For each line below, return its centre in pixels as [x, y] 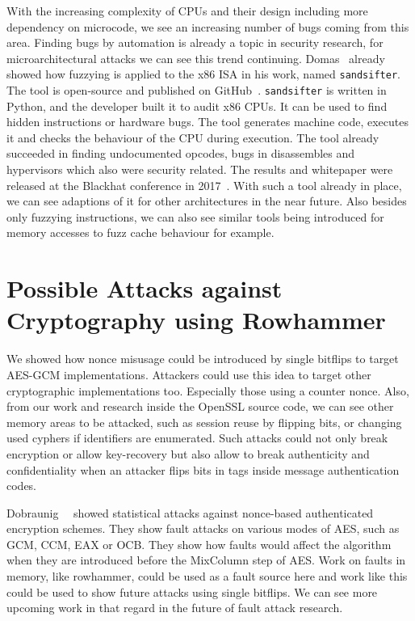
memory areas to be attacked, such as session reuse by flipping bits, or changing [204, 422]
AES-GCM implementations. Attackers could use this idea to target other [189, 374]
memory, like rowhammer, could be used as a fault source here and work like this [207, 576]
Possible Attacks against [145, 288]
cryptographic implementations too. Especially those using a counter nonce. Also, [208, 390]
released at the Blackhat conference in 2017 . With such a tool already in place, [204, 185]
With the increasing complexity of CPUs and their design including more [187, 11]
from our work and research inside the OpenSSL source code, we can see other [200, 406]
